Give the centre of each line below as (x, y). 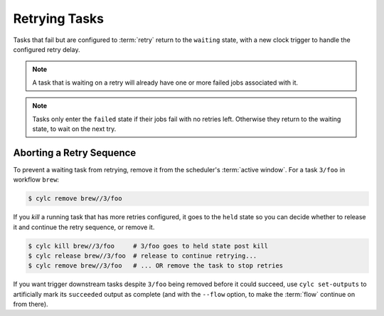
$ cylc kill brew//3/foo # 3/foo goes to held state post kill (148, 246)
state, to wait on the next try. (74, 129)
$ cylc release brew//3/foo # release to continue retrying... (143, 256)
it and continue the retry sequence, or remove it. (84, 227)
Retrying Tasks (59, 19)
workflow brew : (36, 180)
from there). (31, 304)
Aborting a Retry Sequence (75, 153)
